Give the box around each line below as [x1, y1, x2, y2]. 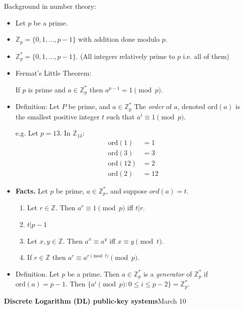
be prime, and [68, 101, 110, 112]
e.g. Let [15, 128, 38, 138]
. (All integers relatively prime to [76, 51, 175, 61]
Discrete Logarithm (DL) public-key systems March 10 [4, 295, 186, 306]
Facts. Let [15, 185, 48, 196]
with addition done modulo [78, 34, 160, 44]
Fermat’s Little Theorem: [15, 68, 92, 78]
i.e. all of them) [183, 51, 230, 61]
